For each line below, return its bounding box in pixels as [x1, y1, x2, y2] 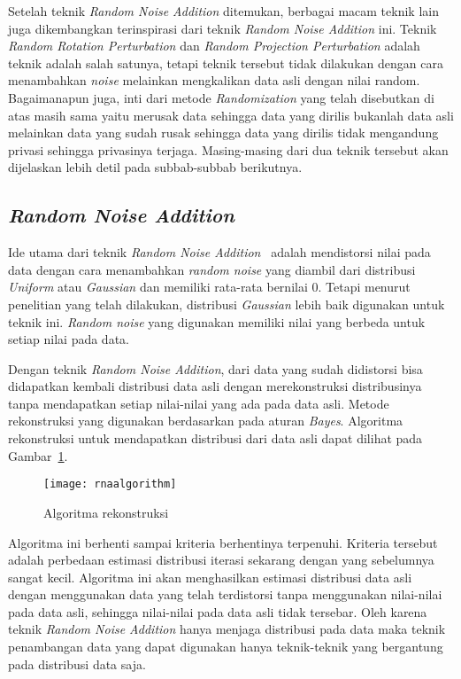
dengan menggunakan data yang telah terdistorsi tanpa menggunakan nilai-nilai [8, 585, 442, 604]
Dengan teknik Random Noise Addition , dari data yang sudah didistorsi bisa [8, 359, 423, 378]
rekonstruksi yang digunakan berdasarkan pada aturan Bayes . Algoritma [8, 411, 403, 430]
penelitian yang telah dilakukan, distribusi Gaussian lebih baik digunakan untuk [8, 294, 445, 313]
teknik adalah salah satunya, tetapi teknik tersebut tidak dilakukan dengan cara [8, 53, 443, 72]
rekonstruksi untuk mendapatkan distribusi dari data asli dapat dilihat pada [8, 429, 423, 448]
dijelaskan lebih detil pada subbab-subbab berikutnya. [8, 158, 303, 176]
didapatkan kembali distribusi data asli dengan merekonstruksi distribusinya [8, 377, 422, 395]
